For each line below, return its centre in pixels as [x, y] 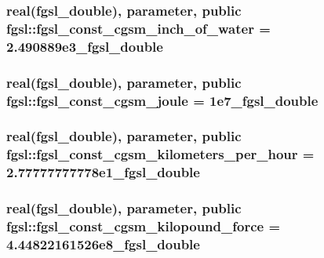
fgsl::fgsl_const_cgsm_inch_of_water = [138, 28]
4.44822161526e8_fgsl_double [103, 243]
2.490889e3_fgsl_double [85, 46]
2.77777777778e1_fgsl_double [103, 172]
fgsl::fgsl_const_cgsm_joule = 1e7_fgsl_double [162, 100]
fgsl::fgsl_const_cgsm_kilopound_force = [144, 225]
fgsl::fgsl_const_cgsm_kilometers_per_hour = [160, 154]
